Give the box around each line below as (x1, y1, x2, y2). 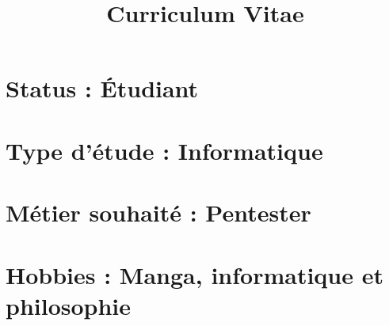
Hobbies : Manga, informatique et (6, 258, 383, 290)
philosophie (6, 289, 132, 321)
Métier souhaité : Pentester (6, 196, 311, 229)
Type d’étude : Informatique (6, 134, 323, 166)
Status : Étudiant (6, 72, 199, 104)
